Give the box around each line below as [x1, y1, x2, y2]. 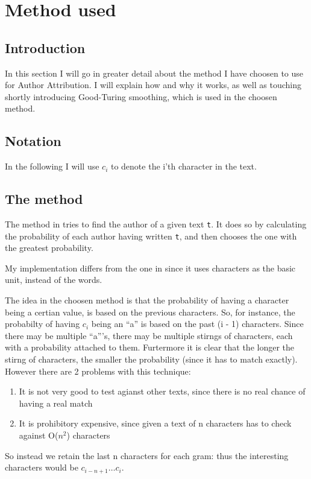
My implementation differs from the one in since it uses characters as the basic [5, 261, 296, 274]
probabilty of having [5, 317, 80, 330]
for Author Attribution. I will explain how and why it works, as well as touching [5, 78, 301, 91]
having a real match [19, 396, 93, 409]
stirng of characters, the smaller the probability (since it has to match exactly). [5, 353, 298, 366]
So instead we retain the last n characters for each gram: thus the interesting [5, 449, 289, 462]
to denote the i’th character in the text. [110, 160, 257, 173]
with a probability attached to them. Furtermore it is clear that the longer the [5, 341, 295, 354]
